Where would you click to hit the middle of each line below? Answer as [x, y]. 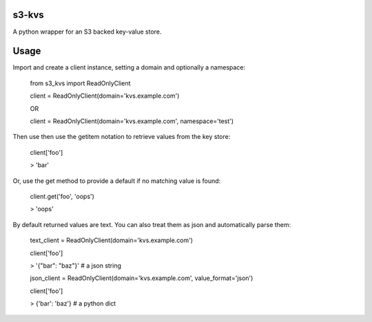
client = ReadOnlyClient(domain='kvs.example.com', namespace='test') [132, 121]
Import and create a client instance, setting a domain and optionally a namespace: [129, 67]
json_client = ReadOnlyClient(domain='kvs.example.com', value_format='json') [142, 278]
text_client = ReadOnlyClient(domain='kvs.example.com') [111, 240]
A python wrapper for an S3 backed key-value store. [87, 32]
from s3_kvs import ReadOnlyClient [80, 83]
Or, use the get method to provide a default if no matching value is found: [117, 181]
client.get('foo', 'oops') [62, 196]
